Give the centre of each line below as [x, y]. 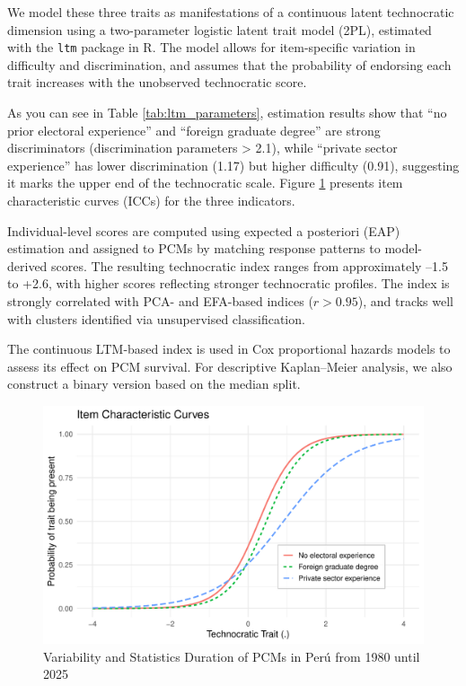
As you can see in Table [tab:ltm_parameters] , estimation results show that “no [227, 113]
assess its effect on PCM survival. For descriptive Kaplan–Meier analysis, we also [230, 366]
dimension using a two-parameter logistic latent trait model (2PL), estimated [220, 29]
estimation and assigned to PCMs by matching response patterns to [194, 248]
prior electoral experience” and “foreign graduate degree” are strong [194, 130]
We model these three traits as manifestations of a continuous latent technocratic [231, 12]
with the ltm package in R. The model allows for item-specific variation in [211, 47]
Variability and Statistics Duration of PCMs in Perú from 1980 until [232, 656]
